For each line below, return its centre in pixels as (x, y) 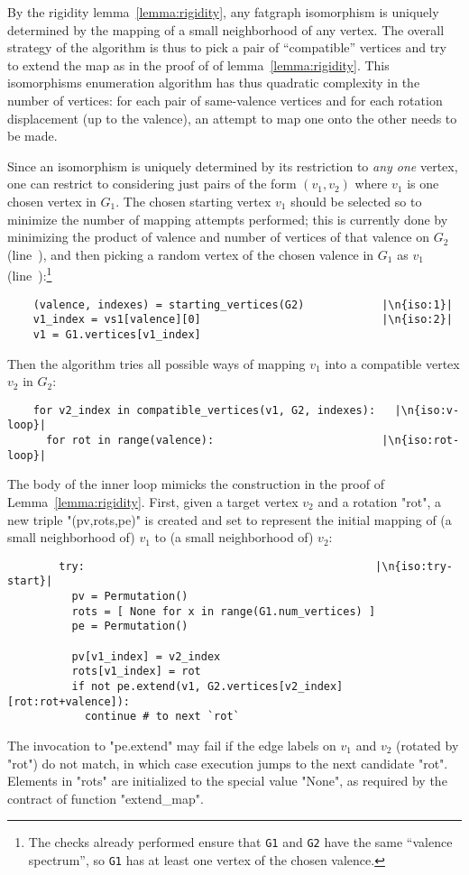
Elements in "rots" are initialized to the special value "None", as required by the (227, 781)
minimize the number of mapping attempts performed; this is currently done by (228, 219)
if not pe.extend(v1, (136, 686)
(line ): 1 (30, 274)
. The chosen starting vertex (193, 201)
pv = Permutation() (130, 597)
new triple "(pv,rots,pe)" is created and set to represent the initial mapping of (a (230, 519)
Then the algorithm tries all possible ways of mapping (156, 363)
